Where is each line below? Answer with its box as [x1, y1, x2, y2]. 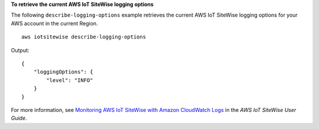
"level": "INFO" [46, 77, 93, 84]
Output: [11, 47, 30, 54]
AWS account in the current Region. [11, 19, 98, 27]
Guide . [11, 115, 27, 122]
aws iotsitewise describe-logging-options [21, 34, 147, 41]
